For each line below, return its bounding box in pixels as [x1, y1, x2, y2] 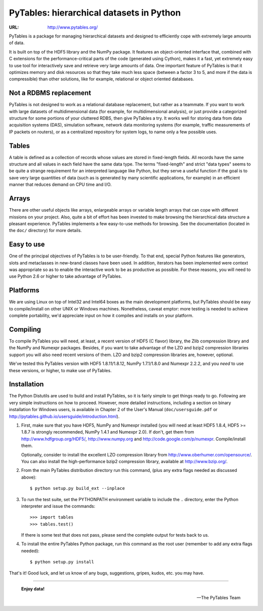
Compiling [9, 325, 41, 333]
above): [21, 474, 37, 480]
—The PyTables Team [196, 595, 241, 601]
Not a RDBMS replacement [9, 89, 91, 97]
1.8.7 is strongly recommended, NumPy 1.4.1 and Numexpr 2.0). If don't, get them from [21, 429, 194, 435]
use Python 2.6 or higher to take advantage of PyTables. [9, 273, 122, 279]
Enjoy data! [21, 586, 45, 592]
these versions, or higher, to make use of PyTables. [9, 367, 112, 373]
